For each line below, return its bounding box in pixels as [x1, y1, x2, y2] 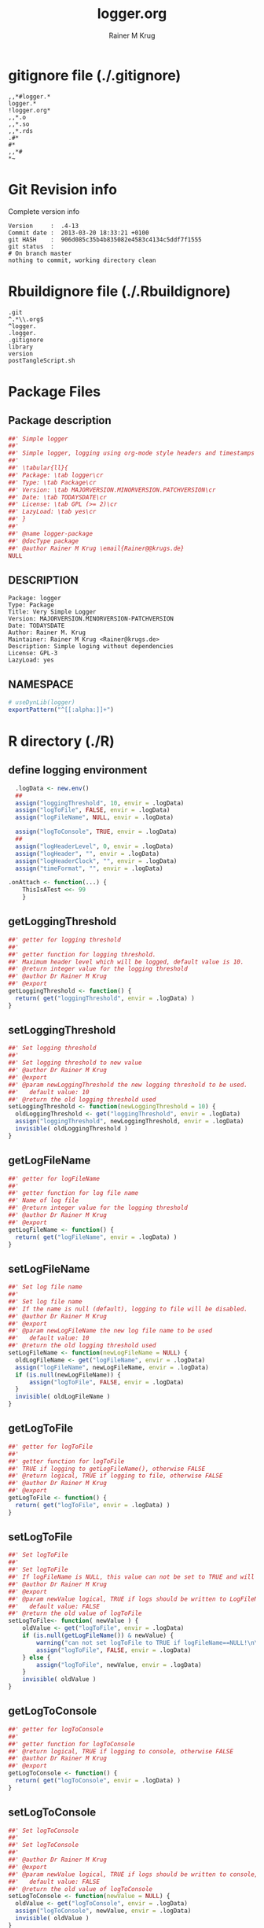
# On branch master [8, 249, 72, 257]
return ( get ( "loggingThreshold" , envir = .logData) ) [15, 994, 195, 1002]
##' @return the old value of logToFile [8, 1609, 143, 1617]
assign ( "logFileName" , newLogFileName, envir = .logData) [15, 1363, 210, 1371]
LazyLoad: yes [8, 656, 55, 665]
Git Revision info [8, 180, 118, 198]
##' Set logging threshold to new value [8, 1059, 143, 1067]
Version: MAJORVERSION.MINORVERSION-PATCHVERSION [8, 615, 174, 623]
